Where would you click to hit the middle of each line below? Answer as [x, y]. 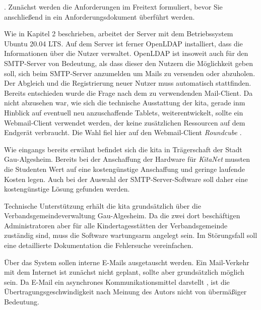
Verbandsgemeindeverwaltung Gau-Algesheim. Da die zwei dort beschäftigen [122, 215]
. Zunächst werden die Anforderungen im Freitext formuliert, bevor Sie [113, 7]
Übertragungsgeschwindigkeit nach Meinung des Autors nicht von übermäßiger [125, 292]
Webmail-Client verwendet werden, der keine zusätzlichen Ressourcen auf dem [125, 122]
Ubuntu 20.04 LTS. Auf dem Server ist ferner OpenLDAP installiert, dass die [123, 43]
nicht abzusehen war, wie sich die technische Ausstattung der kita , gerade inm [125, 103]
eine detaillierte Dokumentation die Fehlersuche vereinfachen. [99, 245]
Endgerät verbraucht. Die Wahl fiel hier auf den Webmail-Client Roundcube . [123, 132]
